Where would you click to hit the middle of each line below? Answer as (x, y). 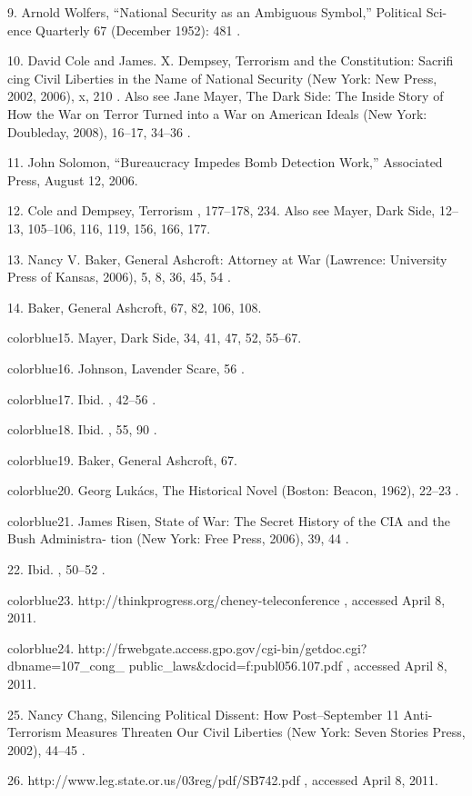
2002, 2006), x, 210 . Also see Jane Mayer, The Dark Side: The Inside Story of (226, 96)
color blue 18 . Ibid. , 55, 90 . (82, 429)
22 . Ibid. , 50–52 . (56, 569)
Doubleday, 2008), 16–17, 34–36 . (99, 131)
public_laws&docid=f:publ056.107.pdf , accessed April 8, (288, 666)
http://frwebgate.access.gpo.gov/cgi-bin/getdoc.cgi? (222, 647)
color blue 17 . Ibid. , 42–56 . (82, 398)
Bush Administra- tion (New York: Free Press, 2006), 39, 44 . (178, 538)
